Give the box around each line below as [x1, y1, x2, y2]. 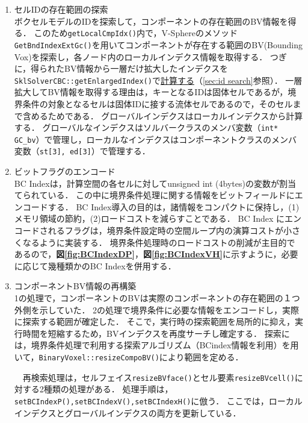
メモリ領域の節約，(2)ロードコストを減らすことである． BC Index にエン [14, 212, 302, 225]
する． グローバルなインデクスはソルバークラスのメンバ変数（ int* [14, 121, 279, 134]
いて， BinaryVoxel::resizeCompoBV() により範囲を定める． [14, 351, 244, 363]
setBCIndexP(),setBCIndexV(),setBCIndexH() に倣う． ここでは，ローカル [14, 394, 303, 407]
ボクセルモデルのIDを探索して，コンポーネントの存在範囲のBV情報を [14, 14, 288, 27]
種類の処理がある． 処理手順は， [43, 383, 173, 395]
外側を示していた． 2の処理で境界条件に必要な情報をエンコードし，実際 [14, 303, 300, 316]
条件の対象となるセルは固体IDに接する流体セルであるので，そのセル [22, 97, 293, 110]
